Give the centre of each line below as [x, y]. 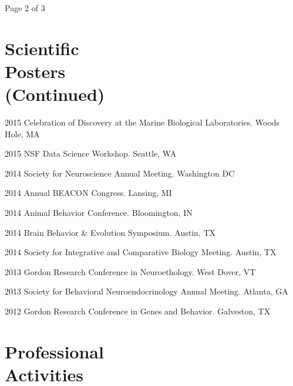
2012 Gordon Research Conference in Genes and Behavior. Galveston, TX [138, 311]
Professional [54, 351]
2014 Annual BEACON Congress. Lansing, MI [88, 193]
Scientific [42, 48]
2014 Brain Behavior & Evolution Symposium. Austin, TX [110, 232]
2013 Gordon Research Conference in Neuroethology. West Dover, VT [130, 271]
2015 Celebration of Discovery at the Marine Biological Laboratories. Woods [142, 122]
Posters [35, 71]
